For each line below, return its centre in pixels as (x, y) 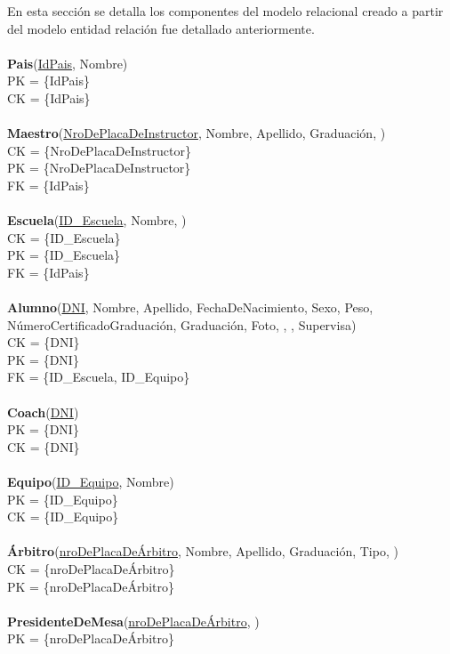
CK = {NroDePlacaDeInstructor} (99, 150)
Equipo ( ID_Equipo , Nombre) (91, 482)
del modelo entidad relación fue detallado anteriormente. (161, 28)
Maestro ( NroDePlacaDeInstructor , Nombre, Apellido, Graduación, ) (197, 133)
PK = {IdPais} (49, 81)
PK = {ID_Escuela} (64, 255)
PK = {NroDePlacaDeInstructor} (99, 168)
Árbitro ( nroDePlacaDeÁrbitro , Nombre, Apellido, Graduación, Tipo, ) (203, 551)
